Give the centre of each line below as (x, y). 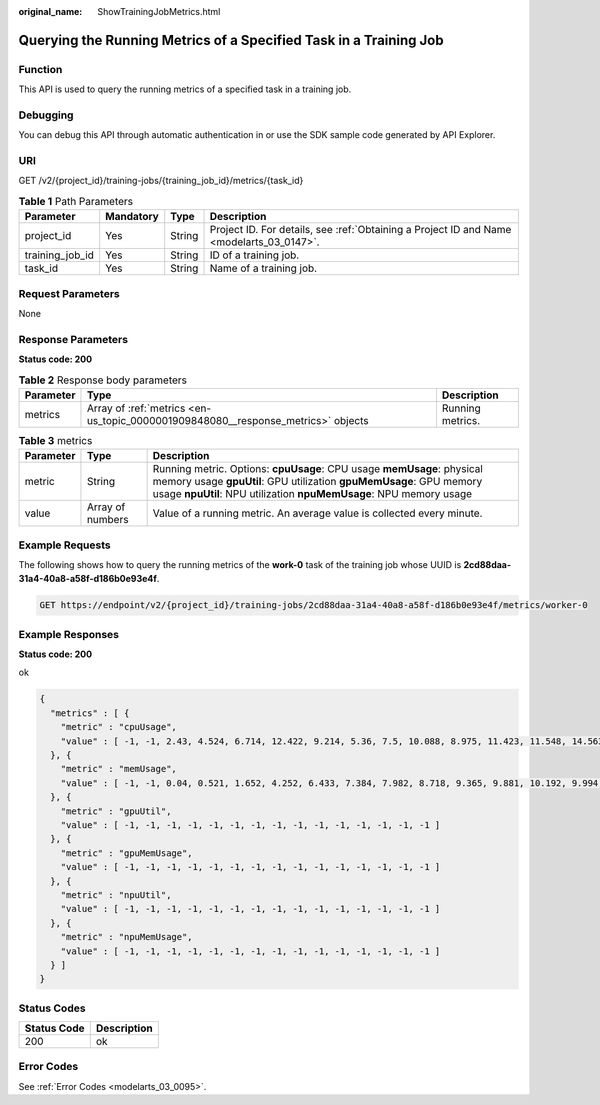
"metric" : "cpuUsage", (118, 727)
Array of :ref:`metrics (136, 408)
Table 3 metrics (55, 441)
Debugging (46, 115)
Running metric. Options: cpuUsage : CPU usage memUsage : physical (318, 469)
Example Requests (64, 545)
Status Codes (52, 1008)
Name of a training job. (263, 268)
